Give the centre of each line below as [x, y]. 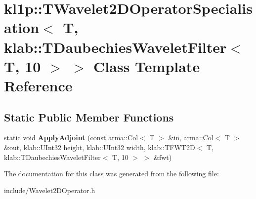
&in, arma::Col [191, 138]
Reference [38, 85]
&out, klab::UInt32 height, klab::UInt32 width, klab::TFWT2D [100, 147]
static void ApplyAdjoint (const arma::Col [71, 138]
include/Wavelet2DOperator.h [50, 190]
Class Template [147, 66]
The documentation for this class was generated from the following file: [111, 174]
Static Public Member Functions [89, 117]
